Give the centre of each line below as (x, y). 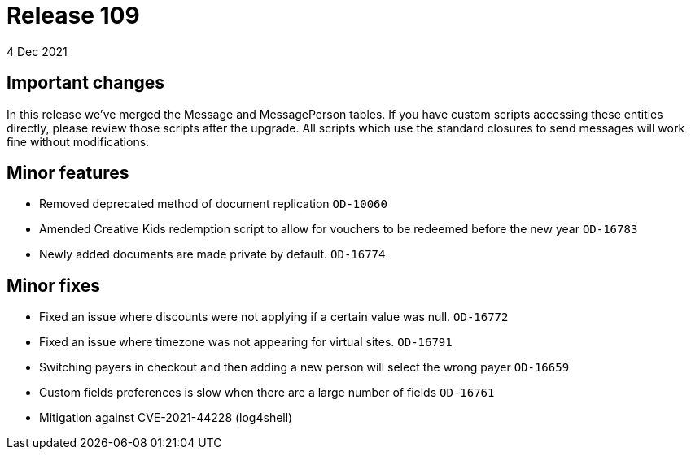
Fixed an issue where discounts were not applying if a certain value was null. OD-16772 (274, 317)
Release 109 (73, 15)
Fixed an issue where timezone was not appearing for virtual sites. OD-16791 (246, 342)
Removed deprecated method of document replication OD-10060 (213, 204)
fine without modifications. (78, 141)
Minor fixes (53, 285)
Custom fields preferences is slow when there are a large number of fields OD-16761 (267, 393)
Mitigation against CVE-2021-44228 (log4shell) (166, 418)
